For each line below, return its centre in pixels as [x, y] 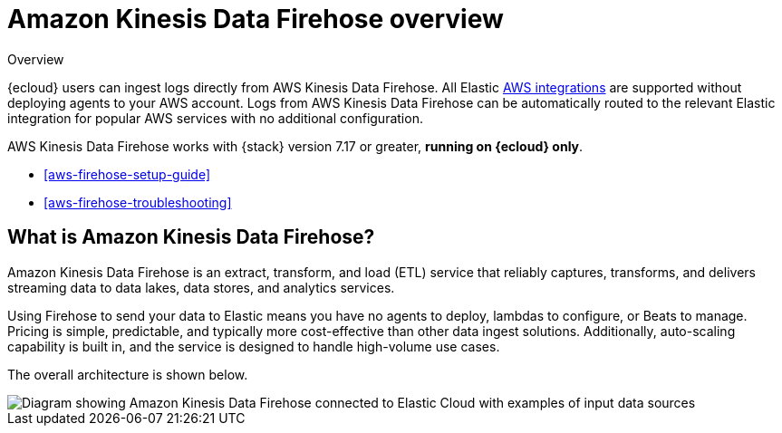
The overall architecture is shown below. [128, 374]
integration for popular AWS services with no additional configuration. [215, 118]
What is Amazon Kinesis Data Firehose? [191, 237]
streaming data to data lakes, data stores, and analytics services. [201, 287]
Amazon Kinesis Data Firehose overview [256, 19]
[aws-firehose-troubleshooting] [138, 202]
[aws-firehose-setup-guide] [127, 174]
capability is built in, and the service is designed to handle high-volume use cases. [254, 346]
